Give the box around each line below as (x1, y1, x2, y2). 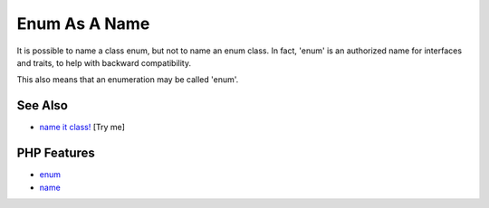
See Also (16, 98, 68, 113)
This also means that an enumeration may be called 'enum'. (16, 74, 239, 85)
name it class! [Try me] (39, 122, 126, 133)
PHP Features (16, 146, 95, 161)
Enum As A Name (16, 14, 150, 33)
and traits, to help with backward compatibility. (16, 57, 192, 68)
